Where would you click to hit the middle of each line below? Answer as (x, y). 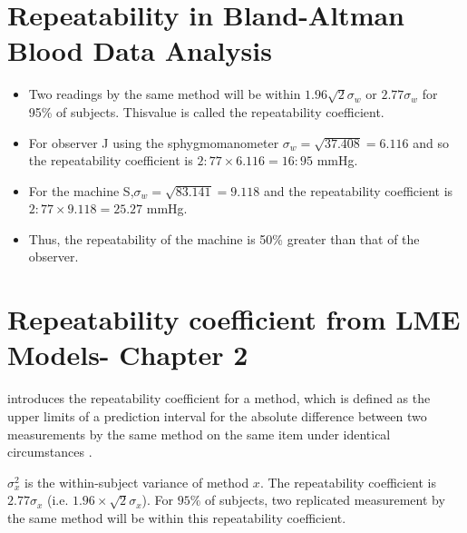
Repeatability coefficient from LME (234, 319)
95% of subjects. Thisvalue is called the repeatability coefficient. (206, 111)
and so (431, 142)
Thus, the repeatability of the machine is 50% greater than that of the (224, 238)
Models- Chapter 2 (128, 355)
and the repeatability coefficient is (358, 190)
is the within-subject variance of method (137, 482)
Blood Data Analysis (140, 50)
